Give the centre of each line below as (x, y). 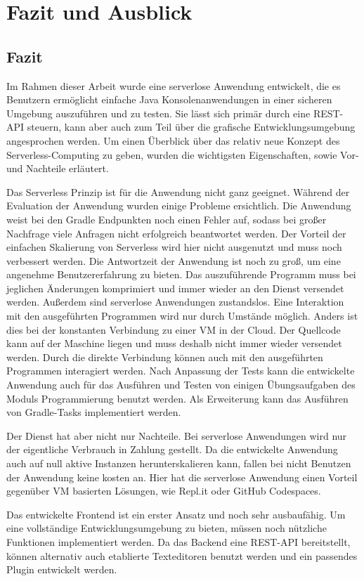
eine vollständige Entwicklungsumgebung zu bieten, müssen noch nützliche (167, 528)
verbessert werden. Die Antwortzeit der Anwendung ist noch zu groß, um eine (174, 260)
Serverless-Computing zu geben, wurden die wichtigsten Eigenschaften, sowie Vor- (183, 154)
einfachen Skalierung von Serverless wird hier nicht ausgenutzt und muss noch (174, 247)
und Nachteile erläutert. (58, 168)
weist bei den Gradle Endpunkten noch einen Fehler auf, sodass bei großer (167, 219)
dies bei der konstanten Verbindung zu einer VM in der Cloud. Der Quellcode (174, 329)
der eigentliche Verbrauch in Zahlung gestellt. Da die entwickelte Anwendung (172, 449)
